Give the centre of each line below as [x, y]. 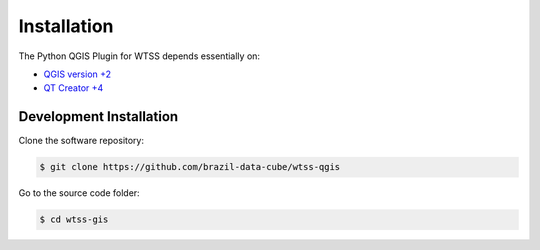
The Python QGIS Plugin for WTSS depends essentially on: [139, 56]
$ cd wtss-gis [74, 219]
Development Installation [98, 116]
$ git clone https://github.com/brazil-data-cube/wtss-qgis [190, 167]
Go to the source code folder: [79, 193]
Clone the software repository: [81, 141]
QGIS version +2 [77, 74]
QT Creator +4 [73, 88]
